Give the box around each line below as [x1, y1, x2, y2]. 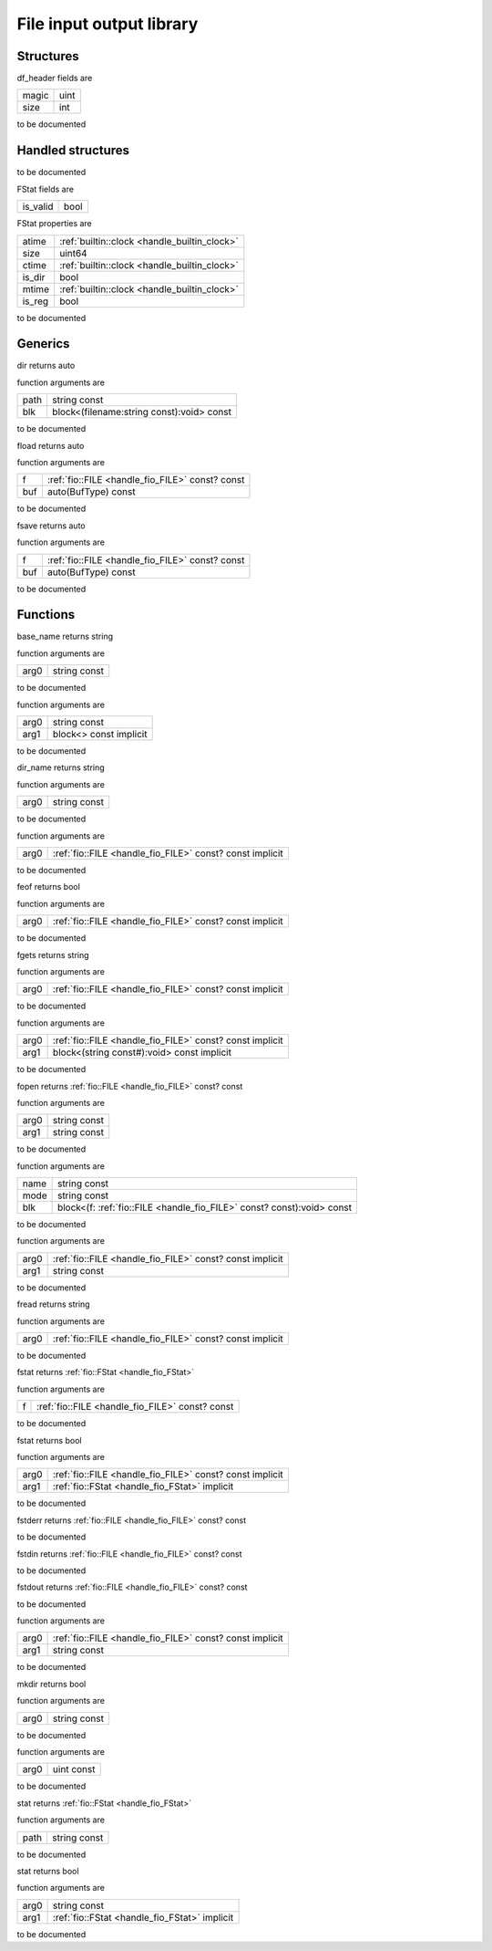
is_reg [22, 295, 49, 308]
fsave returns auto [16, 520, 86, 531]
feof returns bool [16, 882, 81, 892]
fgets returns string [16, 949, 90, 960]
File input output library [16, 14, 199, 34]
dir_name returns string [16, 762, 105, 773]
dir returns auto [16, 360, 76, 371]
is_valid [22, 201, 54, 214]
